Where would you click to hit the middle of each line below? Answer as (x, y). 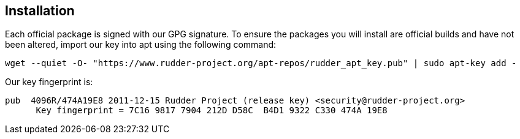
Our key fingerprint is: (49, 82)
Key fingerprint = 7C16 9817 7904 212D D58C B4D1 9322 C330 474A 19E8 (212, 111)
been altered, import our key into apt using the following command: (141, 45)
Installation (40, 11)
